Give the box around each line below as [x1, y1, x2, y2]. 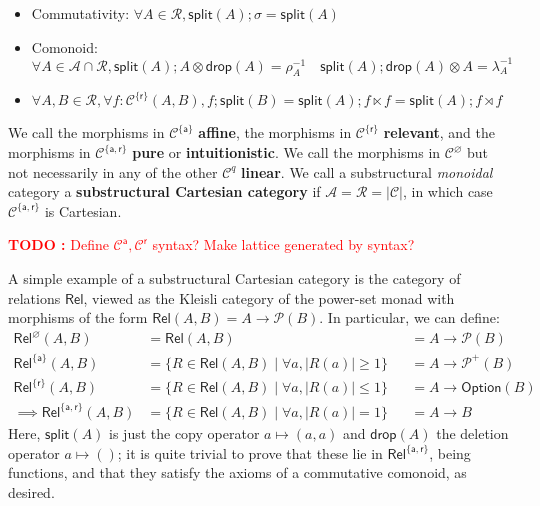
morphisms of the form [8, 307, 148, 328]
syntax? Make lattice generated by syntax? [152, 234, 415, 255]
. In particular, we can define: [319, 307, 500, 328]
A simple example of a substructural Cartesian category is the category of [8, 268, 461, 289]
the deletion [436, 422, 509, 443]
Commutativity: [31, 3, 130, 23]
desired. [8, 481, 55, 502]
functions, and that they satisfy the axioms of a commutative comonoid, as [8, 462, 467, 483]
